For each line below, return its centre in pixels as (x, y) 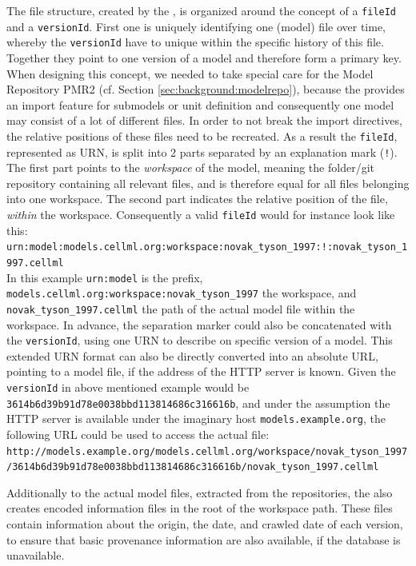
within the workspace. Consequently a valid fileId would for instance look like (201, 215)
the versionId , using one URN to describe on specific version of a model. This (200, 340)
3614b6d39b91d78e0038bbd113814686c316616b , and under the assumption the (198, 403)
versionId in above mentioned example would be (128, 387)
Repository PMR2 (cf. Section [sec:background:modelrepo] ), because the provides (206, 89)
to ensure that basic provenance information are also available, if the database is (204, 539)
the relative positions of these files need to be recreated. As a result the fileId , (202, 136)
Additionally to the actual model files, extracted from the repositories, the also (200, 492)
